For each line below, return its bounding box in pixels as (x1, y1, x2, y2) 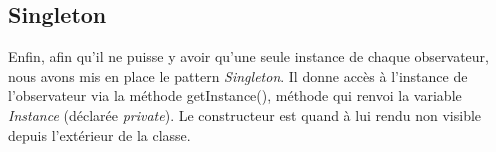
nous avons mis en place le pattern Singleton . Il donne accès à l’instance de (8, 65, 468, 86)
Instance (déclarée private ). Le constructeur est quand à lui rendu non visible (8, 104, 482, 125)
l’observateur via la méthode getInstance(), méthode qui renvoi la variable (8, 85, 462, 106)
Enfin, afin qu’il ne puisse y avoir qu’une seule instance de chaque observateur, (8, 46, 489, 67)
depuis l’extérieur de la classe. (8, 124, 191, 145)
